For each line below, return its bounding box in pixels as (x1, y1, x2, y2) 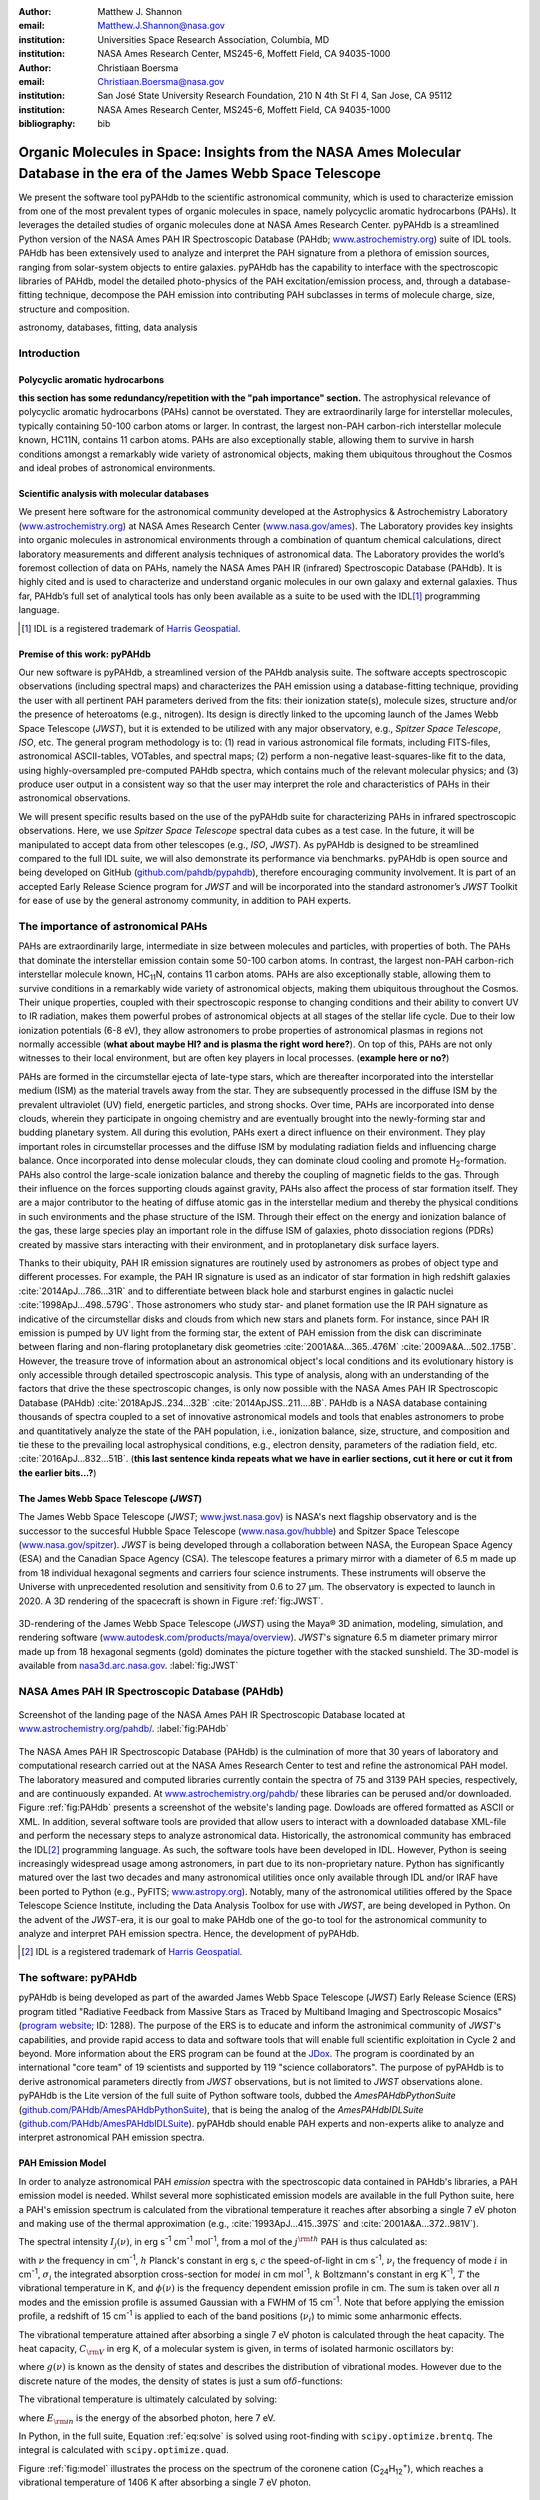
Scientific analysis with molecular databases (18, 488, 210, 500)
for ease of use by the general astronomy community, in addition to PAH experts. (18, 895, 352, 907)
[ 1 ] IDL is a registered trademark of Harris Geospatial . (21, 622, 241, 634)
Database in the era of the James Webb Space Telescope (18, 165, 382, 182)
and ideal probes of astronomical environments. (18, 462, 216, 474)
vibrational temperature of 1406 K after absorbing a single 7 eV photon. (18, 2476, 312, 2489)
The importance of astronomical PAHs (18, 919, 208, 933)
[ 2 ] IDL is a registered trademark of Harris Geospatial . (21, 1946, 243, 1958)
